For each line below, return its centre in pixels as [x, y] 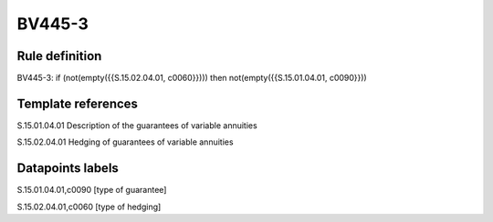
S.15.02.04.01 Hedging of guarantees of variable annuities [125, 142]
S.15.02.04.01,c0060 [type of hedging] [89, 207]
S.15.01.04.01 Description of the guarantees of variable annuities [137, 125]
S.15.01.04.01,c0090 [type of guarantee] [92, 190]
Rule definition [59, 56]
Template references [78, 103]
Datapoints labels [68, 168]
